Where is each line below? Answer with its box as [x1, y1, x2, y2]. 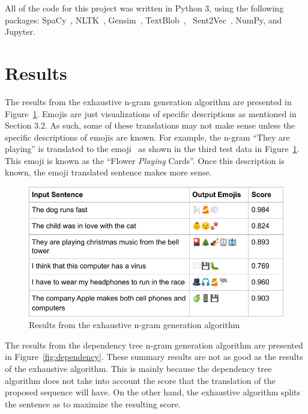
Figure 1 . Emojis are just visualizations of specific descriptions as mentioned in [5, 107, 297, 120]
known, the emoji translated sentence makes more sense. [5, 166, 212, 178]
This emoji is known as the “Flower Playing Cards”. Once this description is [5, 154, 285, 166]
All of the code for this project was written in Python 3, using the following [5, 2, 284, 14]
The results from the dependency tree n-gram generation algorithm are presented [5, 338, 303, 351]
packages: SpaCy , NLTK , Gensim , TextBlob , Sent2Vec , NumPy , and [5, 13, 282, 26]
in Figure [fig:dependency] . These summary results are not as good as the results [5, 350, 303, 363]
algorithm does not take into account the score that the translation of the [5, 374, 276, 386]
